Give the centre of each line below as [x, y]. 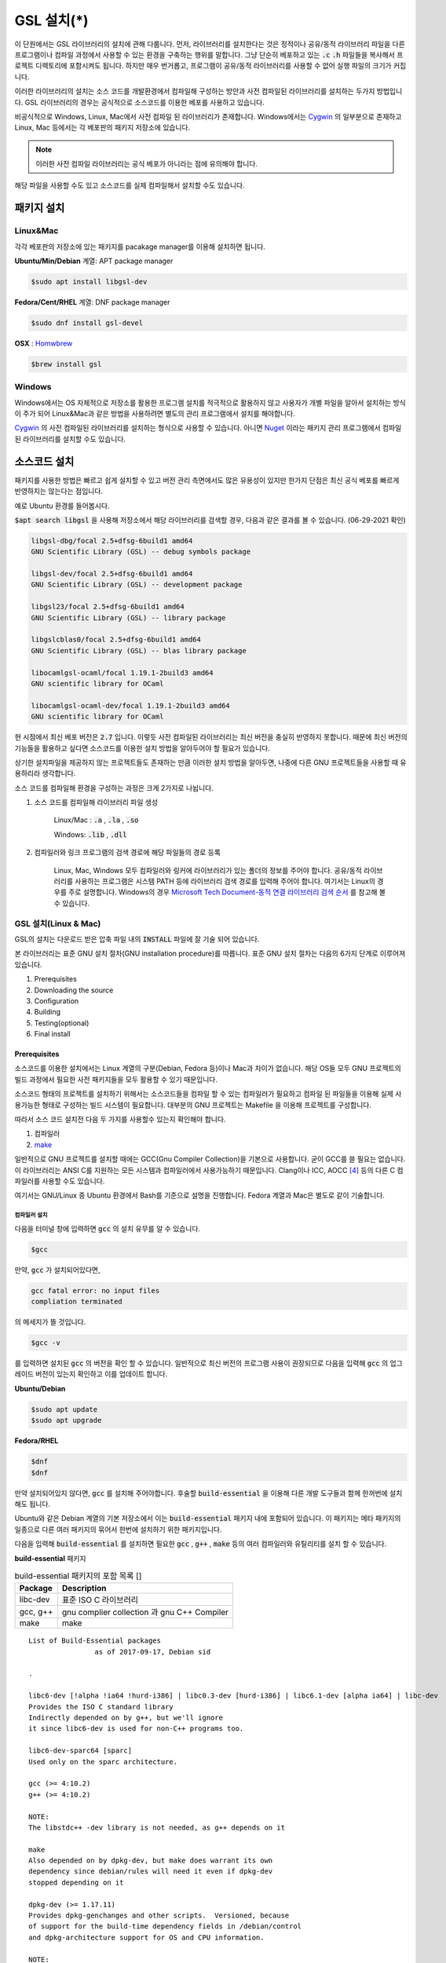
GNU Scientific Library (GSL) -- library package [128, 618]
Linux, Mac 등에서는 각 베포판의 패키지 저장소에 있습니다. [102, 128]
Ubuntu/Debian [40, 1388]
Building [48, 1012]
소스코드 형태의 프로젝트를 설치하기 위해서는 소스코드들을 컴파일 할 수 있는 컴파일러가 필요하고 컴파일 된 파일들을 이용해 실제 [204, 1094]
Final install [52, 1034]
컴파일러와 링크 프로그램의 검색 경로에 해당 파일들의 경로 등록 [128, 853]
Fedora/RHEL [37, 1441]
